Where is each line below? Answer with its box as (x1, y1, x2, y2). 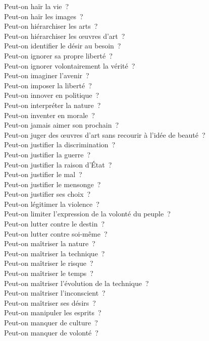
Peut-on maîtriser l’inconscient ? (4, 288, 106, 298)
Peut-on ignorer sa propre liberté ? (4, 50, 113, 61)
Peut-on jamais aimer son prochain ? (4, 120, 119, 130)
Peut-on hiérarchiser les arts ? (4, 21, 98, 31)
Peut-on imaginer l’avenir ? (4, 70, 89, 81)
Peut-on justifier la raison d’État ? (4, 159, 112, 169)
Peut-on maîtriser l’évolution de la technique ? (4, 277, 149, 288)
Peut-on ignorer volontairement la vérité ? (4, 60, 135, 71)
